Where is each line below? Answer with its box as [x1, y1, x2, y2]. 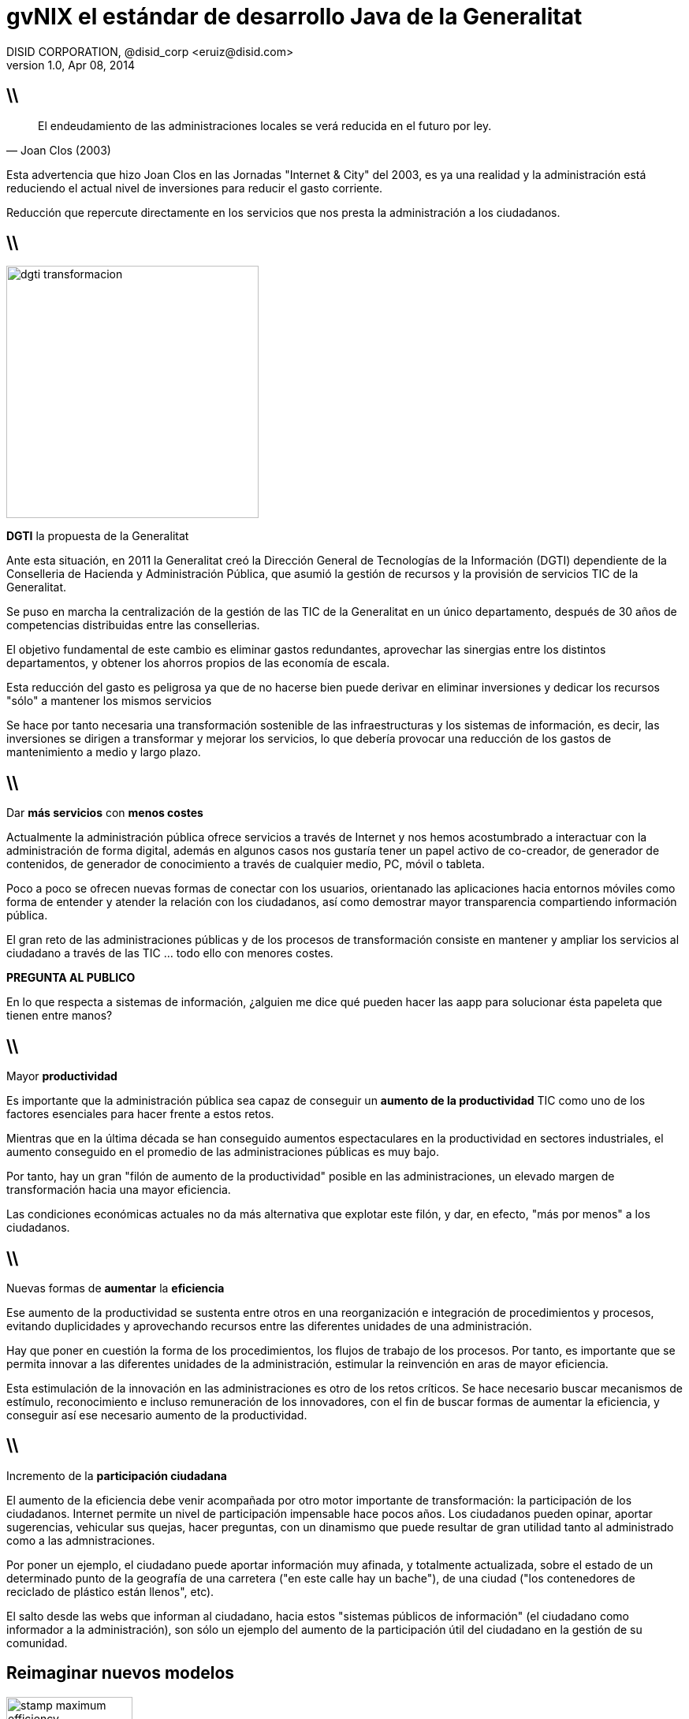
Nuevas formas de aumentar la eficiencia [6, 1281, 225, 1295]
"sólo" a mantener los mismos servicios [6, 694, 212, 708]
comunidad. [6, 1635, 68, 1650]
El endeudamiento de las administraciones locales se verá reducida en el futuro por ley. [38, 118, 492, 132]
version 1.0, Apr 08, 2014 [6, 58, 135, 72]
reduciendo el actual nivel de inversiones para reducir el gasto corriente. [6, 181, 383, 195]
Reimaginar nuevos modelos [6, 1663, 235, 1684]
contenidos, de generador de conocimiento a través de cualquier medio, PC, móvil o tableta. [6, 857, 485, 871]
